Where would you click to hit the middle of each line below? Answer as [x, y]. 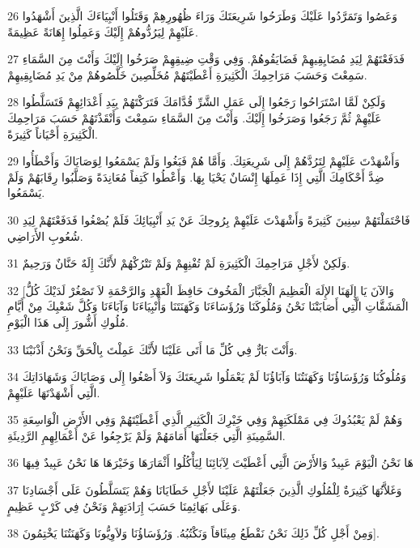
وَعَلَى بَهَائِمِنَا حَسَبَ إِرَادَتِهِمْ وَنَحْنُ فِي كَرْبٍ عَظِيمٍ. [124, 505]
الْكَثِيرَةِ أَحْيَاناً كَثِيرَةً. [53, 133]
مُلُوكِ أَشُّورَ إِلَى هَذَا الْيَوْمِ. [68, 321]
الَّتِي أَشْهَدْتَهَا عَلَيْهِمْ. [54, 392]
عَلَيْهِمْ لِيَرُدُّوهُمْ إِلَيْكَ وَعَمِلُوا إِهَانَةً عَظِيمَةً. [103, 31]
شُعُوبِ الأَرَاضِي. [45, 235]
